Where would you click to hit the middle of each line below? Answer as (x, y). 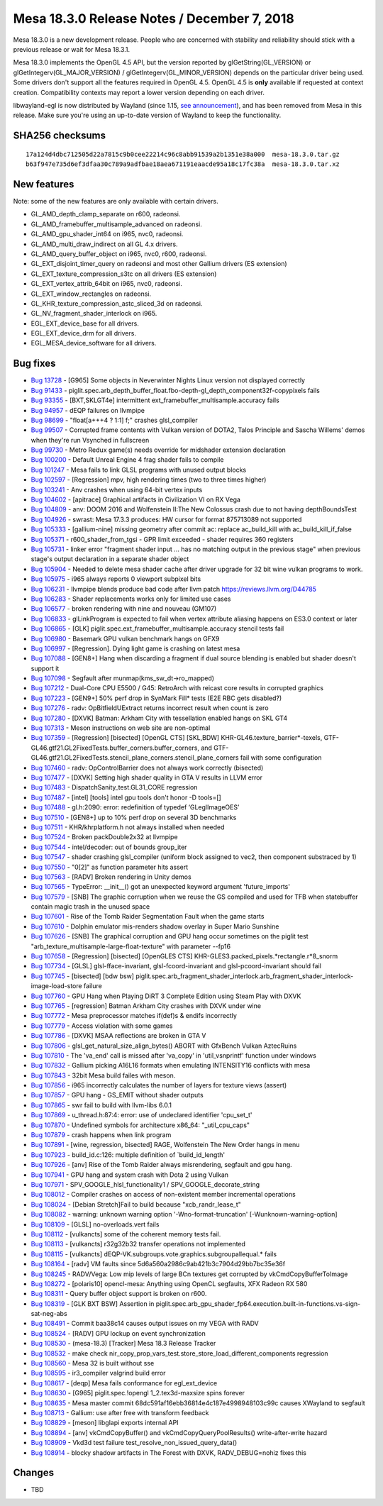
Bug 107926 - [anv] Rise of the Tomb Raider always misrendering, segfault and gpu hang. (161, 1165)
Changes (34, 1473)
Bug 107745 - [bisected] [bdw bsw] (83, 976)
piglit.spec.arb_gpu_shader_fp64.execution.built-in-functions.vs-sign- (258, 1303)
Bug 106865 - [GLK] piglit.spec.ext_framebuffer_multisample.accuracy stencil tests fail (157, 629)
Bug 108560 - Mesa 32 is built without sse (93, 1363)
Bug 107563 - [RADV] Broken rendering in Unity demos (111, 877)
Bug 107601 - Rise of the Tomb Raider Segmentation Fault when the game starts (148, 917)
